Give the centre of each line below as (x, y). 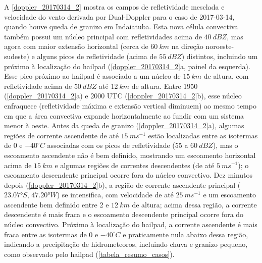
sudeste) (17, 56)
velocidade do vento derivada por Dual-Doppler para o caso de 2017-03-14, (119, 16)
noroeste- (220, 46)
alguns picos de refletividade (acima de (97, 56)
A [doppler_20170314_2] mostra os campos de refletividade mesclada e (114, 7)
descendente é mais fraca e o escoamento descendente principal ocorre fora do (124, 214)
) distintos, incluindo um (220, 56)
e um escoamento (230, 195)
